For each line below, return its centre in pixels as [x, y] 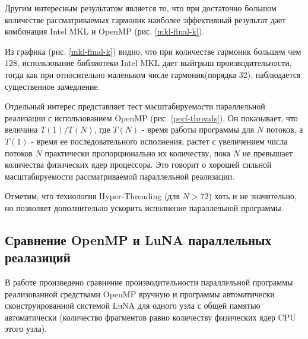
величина [21, 129]
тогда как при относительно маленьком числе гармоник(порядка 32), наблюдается [153, 74]
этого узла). [26, 329]
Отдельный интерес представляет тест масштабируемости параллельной [135, 106]
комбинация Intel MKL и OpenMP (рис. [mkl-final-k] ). [105, 31]
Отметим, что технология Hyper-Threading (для [92, 196]
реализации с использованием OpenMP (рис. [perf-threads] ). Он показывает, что [151, 117]
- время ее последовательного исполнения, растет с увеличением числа [159, 141]
